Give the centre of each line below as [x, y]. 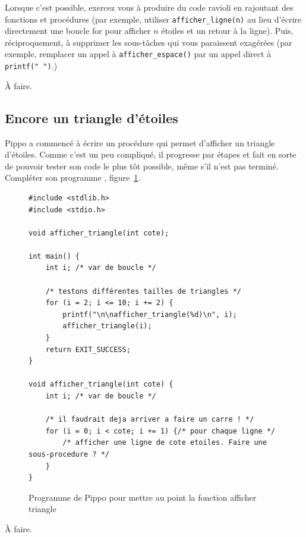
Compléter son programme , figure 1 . [73, 178]
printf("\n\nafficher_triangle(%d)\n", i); [150, 314]
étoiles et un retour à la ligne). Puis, [227, 31]
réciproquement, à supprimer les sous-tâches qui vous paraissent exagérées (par [149, 42]
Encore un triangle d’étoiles [92, 117]
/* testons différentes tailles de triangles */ [143, 291]
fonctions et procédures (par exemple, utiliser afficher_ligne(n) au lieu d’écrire [153, 19]
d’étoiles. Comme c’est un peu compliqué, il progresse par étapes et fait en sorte [151, 154]
